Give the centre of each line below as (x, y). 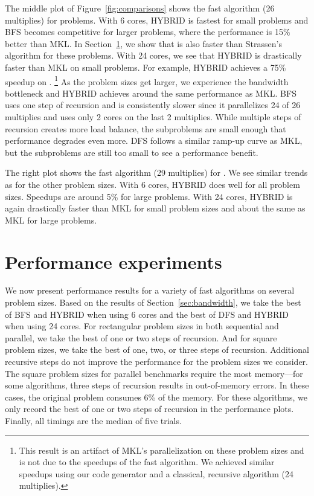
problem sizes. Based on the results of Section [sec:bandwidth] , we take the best (153, 302)
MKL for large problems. (51, 220)
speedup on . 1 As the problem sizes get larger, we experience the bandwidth (147, 80)
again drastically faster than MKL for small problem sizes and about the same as (155, 208)
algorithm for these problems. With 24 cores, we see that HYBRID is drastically (153, 55)
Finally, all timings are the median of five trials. (93, 420)
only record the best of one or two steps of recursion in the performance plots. (149, 409)
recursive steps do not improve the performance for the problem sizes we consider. (156, 362)
